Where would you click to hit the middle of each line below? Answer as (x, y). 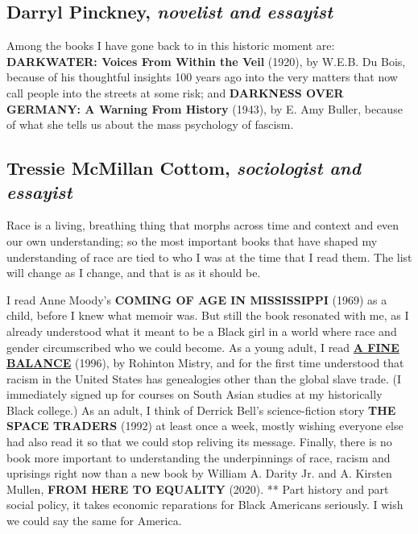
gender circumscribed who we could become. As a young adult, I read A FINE (203, 347)
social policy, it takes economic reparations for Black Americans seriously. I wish (205, 505)
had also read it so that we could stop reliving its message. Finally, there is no (199, 442)
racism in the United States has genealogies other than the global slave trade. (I (204, 378)
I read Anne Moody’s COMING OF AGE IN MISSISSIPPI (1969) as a (197, 299)
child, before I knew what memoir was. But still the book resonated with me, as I (208, 315)
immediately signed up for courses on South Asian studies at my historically (195, 394)
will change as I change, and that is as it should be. (134, 273)
